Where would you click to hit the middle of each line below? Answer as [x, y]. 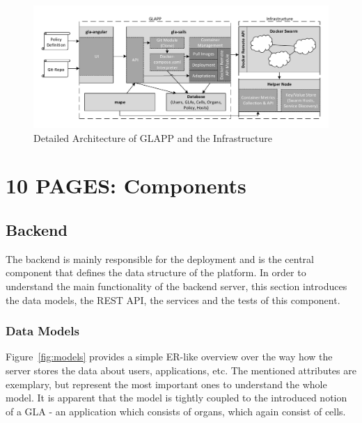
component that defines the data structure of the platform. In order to [156, 272]
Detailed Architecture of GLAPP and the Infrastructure [153, 137]
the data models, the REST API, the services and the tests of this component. [173, 300]
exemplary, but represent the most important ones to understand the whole [166, 384]
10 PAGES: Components [126, 185]
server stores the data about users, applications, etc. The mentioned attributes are [181, 370]
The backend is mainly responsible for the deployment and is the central [160, 258]
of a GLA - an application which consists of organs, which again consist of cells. [176, 411]
